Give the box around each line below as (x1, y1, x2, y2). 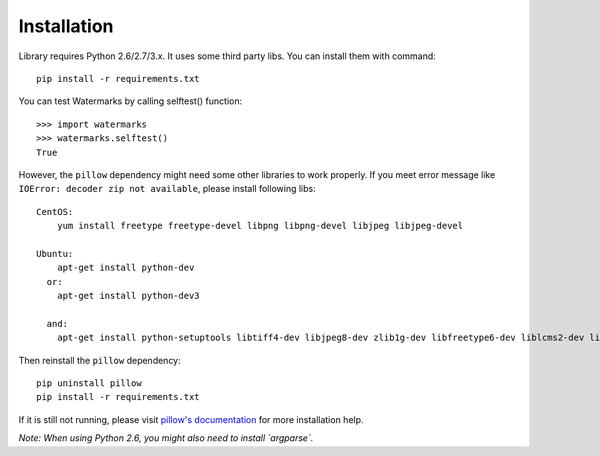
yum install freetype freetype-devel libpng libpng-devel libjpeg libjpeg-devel (56, 220, 464, 232)
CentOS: (36, 206, 74, 217)
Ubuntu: (36, 248, 74, 259)
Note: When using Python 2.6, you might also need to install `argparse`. (18, 432, 314, 444)
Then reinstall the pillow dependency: (18, 354, 182, 366)
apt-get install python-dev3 (56, 290, 200, 302)
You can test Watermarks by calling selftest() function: (18, 95, 243, 107)
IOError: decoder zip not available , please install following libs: (18, 183, 316, 195)
